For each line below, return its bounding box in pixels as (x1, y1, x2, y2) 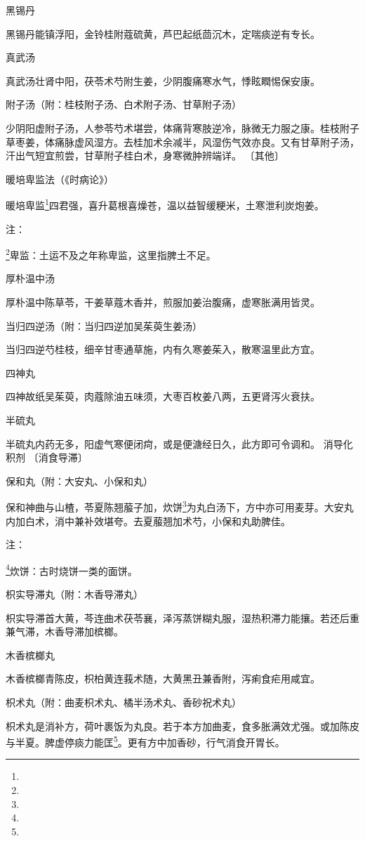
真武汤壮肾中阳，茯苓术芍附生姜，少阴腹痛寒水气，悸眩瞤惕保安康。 (6, 73, 320, 88)
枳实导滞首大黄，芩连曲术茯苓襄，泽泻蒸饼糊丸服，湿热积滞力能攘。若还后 (6, 610, 350, 625)
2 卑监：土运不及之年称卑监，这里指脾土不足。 (6, 246, 216, 262)
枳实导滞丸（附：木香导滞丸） (6, 587, 143, 602)
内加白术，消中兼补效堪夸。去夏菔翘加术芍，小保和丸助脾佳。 (6, 513, 291, 528)
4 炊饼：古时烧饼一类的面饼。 (6, 561, 138, 578)
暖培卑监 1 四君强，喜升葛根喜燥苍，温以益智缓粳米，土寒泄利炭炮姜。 (6, 196, 324, 212)
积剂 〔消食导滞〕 (6, 450, 88, 465)
